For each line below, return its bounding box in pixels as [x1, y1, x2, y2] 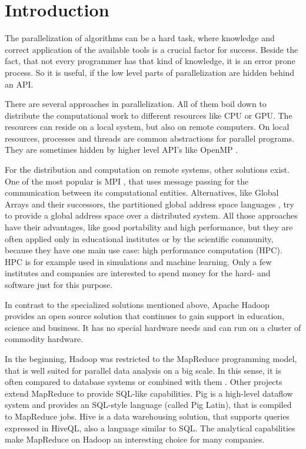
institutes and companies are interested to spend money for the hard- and [5, 267, 271, 279]
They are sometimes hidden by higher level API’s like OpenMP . [5, 143, 238, 156]
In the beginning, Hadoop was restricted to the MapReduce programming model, [5, 352, 297, 364]
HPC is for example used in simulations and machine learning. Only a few [5, 255, 272, 267]
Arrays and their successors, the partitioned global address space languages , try [5, 197, 294, 210]
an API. [5, 78, 34, 90]
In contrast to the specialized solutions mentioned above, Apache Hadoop [5, 298, 270, 310]
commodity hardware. [5, 333, 84, 345]
